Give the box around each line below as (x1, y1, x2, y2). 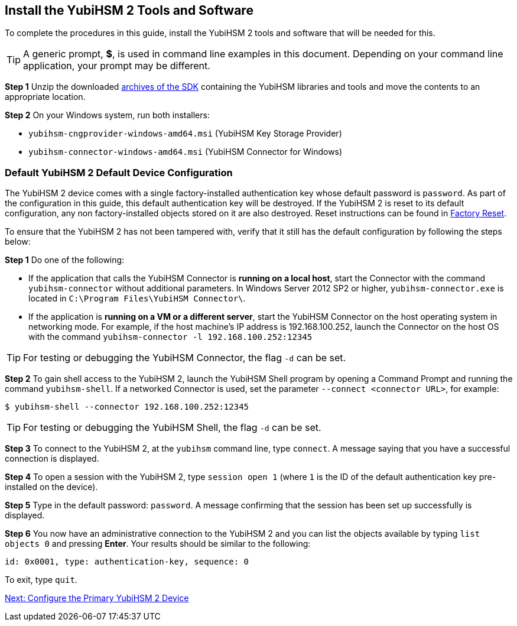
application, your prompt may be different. (23, 60, 210, 72)
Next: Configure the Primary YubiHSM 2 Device (5, 593, 189, 604)
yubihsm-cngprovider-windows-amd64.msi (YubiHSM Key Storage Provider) (28, 128, 342, 139)
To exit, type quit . (5, 575, 77, 585)
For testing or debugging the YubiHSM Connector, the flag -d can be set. (23, 352, 346, 364)
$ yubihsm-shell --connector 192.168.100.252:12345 (5, 402, 249, 412)
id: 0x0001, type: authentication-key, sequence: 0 (5, 557, 249, 567)
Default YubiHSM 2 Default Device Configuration (5, 166, 233, 179)
